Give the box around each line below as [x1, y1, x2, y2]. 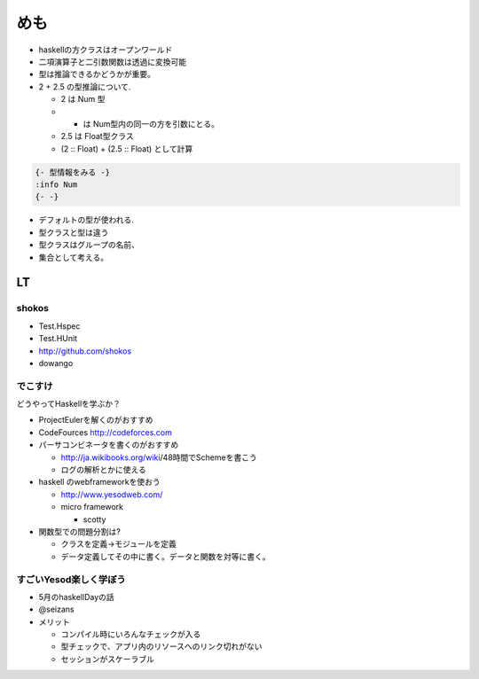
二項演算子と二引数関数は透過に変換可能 [38, 56, 186, 66]
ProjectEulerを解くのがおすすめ [38, 415, 154, 425]
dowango [38, 357, 74, 368]
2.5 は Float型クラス [60, 131, 134, 142]
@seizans [38, 604, 75, 615]
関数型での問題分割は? [38, 526, 122, 536]
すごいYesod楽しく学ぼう [16, 573, 126, 585]
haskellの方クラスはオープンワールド [38, 44, 173, 55]
